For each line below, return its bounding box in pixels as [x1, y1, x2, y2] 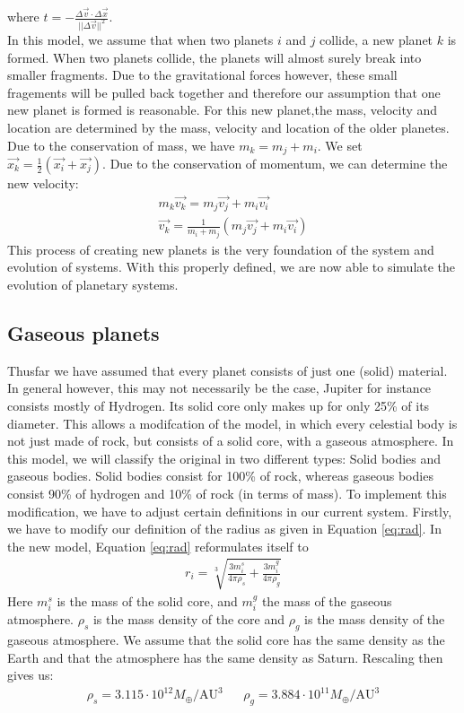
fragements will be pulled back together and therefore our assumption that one [7, 83, 441, 101]
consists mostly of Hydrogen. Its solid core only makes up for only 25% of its [7, 396, 430, 414]
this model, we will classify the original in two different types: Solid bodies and [7, 448, 442, 467]
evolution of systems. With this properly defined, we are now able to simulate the [7, 257, 456, 276]
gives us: [7, 665, 54, 684]
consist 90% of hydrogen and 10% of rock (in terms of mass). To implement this [7, 483, 447, 502]
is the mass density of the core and [92, 610, 285, 629]
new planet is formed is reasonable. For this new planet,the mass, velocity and [7, 100, 438, 119]
